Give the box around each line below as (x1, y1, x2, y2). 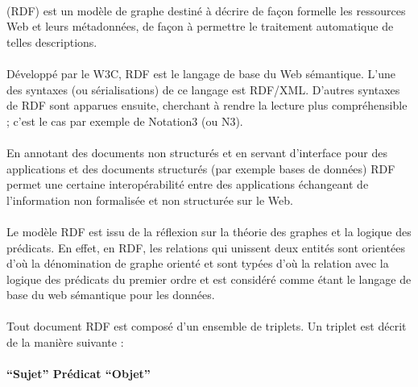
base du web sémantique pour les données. (6, 286, 215, 303)
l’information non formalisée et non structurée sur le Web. (6, 191, 293, 208)
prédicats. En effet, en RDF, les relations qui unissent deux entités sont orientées (6, 239, 405, 256)
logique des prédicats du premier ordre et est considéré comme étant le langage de (6, 270, 412, 287)
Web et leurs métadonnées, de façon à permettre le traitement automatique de (6, 18, 394, 35)
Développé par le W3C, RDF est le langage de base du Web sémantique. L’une (6, 64, 396, 81)
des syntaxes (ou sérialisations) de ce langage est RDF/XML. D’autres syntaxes (6, 81, 400, 98)
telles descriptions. (6, 33, 97, 50)
